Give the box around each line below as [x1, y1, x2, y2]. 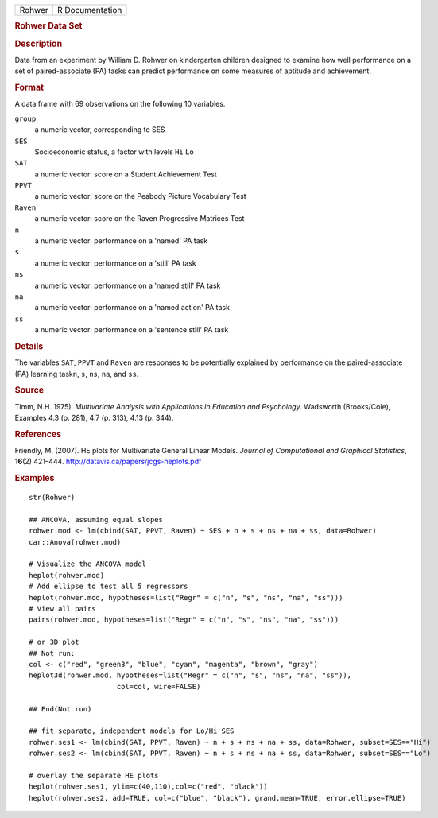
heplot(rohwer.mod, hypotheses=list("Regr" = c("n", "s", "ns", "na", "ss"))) [29, 593, 343, 602]
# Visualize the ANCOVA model [29, 560, 147, 568]
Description [14, 38, 63, 49]
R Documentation [56, 5, 122, 15]
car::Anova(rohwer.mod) [29, 537, 122, 546]
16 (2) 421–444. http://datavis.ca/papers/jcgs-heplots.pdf [14, 457, 202, 467]
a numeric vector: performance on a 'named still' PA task [34, 281, 221, 290]
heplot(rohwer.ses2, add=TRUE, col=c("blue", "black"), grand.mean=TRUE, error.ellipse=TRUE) [29, 793, 406, 802]
